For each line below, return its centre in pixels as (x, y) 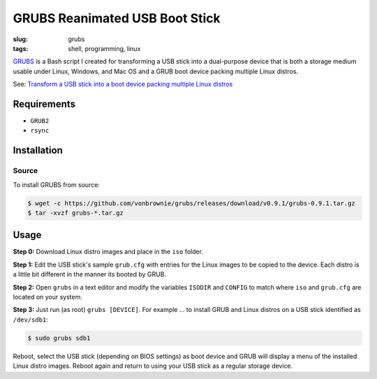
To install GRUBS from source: (57, 184)
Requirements (44, 104)
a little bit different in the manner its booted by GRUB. (90, 274)
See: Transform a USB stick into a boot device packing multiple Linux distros (123, 84)
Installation (38, 150)
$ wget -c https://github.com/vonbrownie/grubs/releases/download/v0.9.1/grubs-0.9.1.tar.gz (191, 203)
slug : (20, 39)
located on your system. (48, 297)
